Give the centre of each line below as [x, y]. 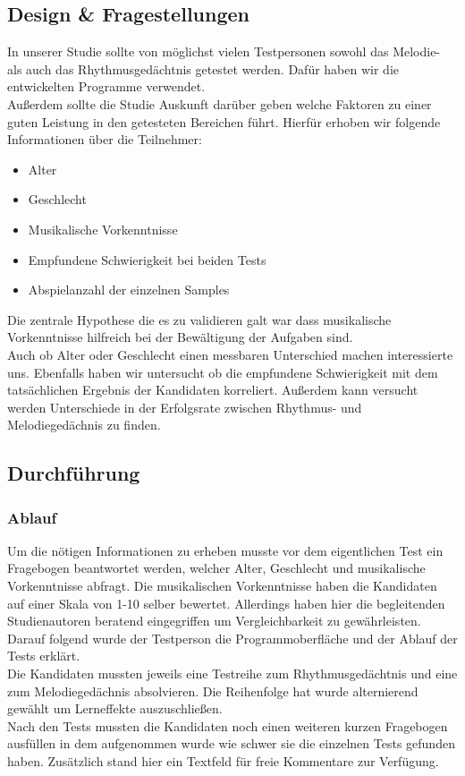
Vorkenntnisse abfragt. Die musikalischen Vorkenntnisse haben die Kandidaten [222, 586]
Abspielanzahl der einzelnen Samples [129, 290]
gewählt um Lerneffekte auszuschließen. [115, 708]
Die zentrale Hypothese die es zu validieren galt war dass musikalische [199, 319]
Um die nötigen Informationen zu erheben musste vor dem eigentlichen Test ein [225, 550]
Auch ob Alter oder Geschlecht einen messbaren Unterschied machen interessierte [230, 354]
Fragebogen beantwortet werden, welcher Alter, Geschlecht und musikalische [216, 568]
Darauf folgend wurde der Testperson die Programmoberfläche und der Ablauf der [232, 638]
